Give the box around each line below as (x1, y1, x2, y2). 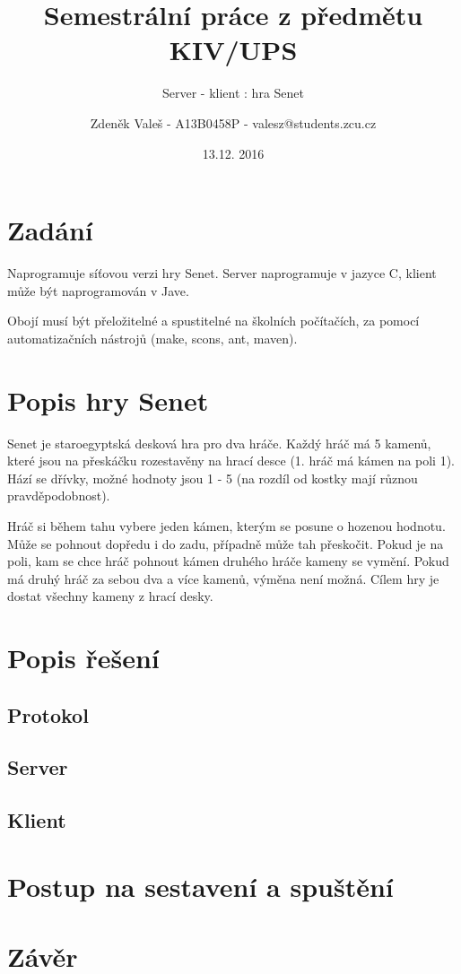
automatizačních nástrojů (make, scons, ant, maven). (7, 328, 298, 347)
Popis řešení (7, 639, 160, 676)
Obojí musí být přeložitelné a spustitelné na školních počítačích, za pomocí (7, 311, 420, 330)
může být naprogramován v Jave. (7, 281, 189, 300)
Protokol (7, 700, 89, 728)
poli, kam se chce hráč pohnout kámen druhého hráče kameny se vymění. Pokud (7, 552, 449, 570)
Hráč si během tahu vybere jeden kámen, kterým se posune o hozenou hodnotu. (7, 516, 446, 535)
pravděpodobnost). (7, 486, 110, 505)
